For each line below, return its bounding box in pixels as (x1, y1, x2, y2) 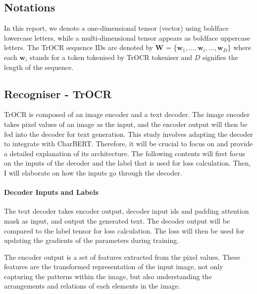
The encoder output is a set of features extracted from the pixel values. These (4, 251, 240, 262)
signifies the (202, 52, 238, 62)
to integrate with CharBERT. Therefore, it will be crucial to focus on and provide (4, 138, 253, 149)
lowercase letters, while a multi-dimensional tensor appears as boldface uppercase (4, 32, 251, 43)
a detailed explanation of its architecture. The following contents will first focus (4, 148, 245, 158)
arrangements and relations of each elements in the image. (4, 281, 180, 291)
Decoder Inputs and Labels (4, 187, 99, 197)
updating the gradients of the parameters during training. (4, 235, 179, 245)
